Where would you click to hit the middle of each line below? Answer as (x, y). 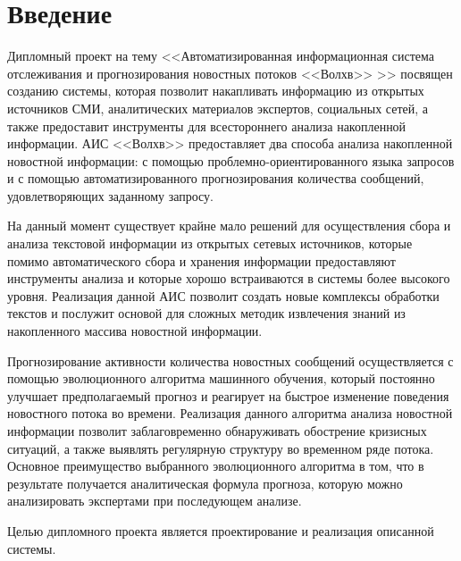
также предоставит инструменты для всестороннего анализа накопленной (207, 126)
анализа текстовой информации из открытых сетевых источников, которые (210, 243)
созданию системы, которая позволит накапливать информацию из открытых (216, 91)
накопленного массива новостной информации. (135, 331)
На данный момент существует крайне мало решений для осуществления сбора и (229, 226)
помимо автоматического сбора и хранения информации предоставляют (201, 260)
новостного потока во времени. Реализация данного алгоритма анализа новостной (230, 413)
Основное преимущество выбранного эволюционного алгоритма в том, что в (216, 466)
